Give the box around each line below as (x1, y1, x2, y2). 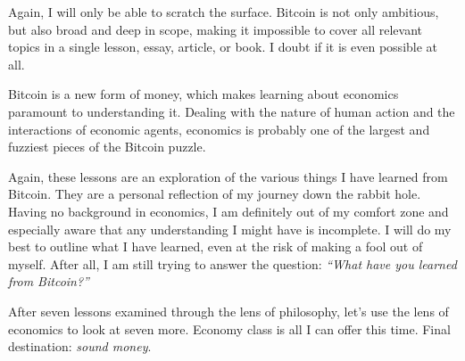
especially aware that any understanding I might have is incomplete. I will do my (8, 219, 452, 238)
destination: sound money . (8, 337, 152, 356)
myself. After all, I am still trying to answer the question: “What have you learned (8, 254, 457, 273)
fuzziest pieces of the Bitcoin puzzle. (8, 137, 206, 156)
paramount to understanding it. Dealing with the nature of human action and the (8, 102, 455, 120)
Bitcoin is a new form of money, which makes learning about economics (8, 85, 399, 103)
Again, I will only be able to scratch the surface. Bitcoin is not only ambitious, (8, 3, 439, 21)
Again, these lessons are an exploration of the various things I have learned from (8, 167, 448, 185)
